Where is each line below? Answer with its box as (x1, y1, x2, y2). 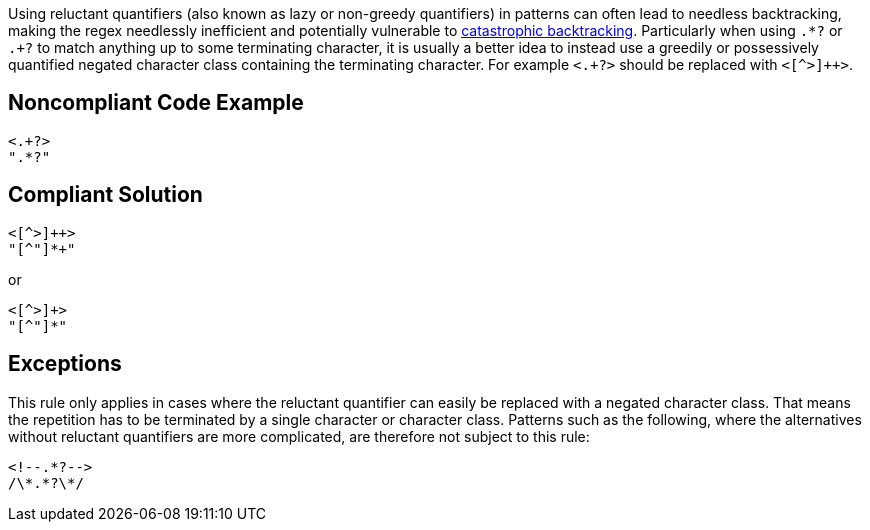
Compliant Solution (8, 182, 203, 208)
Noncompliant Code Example (8, 90, 304, 116)
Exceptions (8, 351, 122, 377)
